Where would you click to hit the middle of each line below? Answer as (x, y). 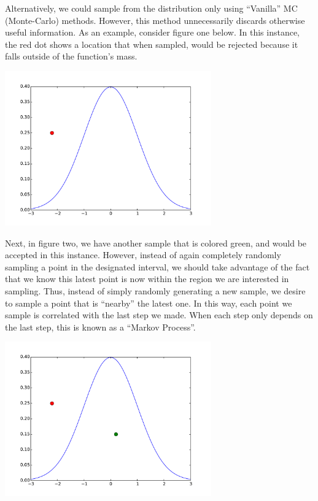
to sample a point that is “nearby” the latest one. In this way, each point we (149, 303)
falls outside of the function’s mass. (71, 56)
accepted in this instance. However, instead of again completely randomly (143, 255)
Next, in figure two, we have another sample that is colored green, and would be (156, 243)
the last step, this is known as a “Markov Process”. (100, 327)
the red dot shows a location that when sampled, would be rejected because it (152, 44)
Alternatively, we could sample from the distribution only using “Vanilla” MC (151, 8)
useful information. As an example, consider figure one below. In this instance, (153, 32)
